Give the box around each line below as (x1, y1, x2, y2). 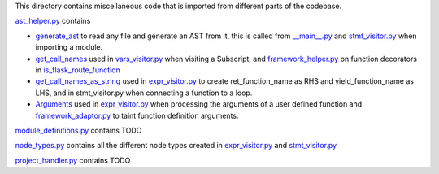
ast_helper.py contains (15, 16, 91, 26)
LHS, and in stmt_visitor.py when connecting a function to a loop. (35, 88, 253, 98)
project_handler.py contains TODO (15, 155, 131, 165)
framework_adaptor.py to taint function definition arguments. (35, 111, 239, 120)
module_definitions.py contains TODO (15, 125, 142, 135)
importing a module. (35, 42, 103, 52)
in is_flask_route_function (35, 65, 121, 75)
